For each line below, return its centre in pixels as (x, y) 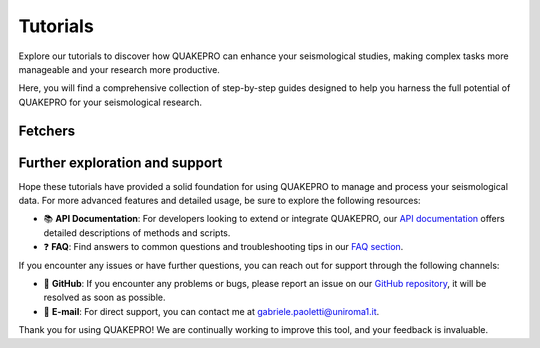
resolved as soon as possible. (104, 297)
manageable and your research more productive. (119, 69)
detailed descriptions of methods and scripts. (137, 232)
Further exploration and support (120, 162)
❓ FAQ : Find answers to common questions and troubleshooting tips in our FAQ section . (223, 247)
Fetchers (46, 130)
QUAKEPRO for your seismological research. (110, 102)
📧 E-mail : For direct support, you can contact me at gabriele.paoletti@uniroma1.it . (211, 311)
